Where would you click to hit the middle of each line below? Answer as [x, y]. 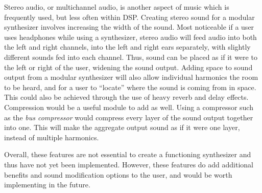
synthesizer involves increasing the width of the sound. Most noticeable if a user [129, 27]
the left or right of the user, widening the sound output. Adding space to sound [128, 67]
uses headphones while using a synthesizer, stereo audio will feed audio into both [130, 37]
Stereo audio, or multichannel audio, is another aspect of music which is [117, 7]
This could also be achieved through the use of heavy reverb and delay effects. [126, 97]
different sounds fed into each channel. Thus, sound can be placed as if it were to [131, 57]
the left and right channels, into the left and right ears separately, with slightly [127, 47]
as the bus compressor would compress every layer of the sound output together [129, 117]
